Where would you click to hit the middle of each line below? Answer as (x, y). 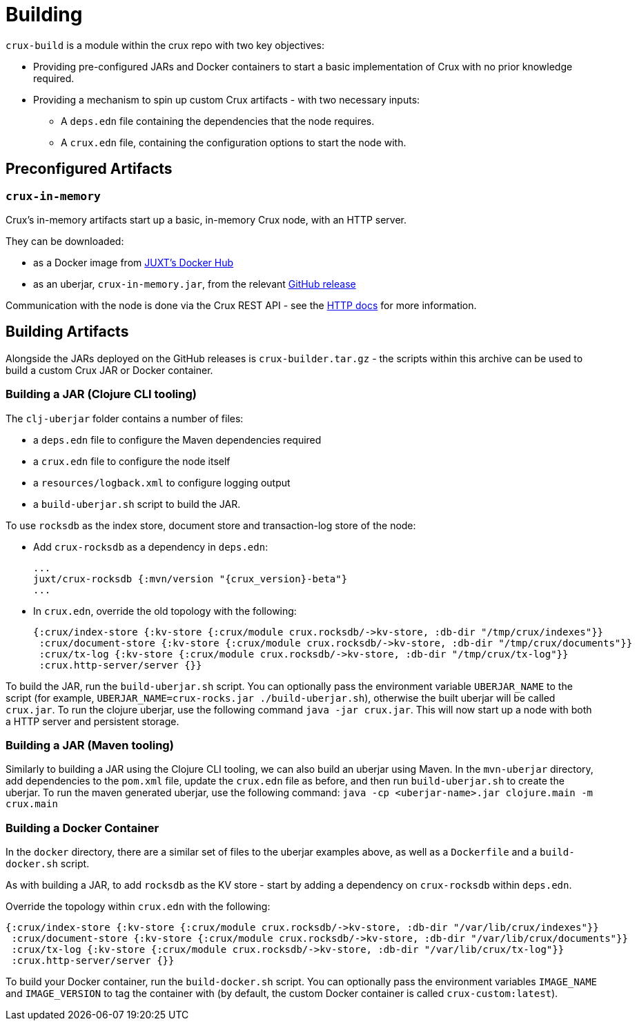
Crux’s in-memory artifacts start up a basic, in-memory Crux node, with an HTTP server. (206, 219)
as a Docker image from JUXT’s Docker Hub (134, 262)
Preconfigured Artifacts (89, 169)
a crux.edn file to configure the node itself (132, 461)
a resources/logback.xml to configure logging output (162, 482)
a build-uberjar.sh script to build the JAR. (137, 504)
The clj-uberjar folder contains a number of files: (125, 418)
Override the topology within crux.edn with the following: (138, 907)
